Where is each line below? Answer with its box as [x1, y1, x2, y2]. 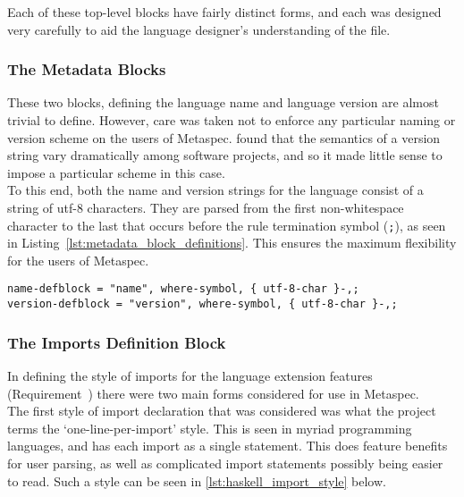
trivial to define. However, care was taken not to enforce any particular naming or [7, 111, 456, 129]
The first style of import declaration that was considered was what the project [7, 401, 436, 420]
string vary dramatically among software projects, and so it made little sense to [7, 146, 443, 164]
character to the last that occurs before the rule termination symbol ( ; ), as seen [7, 215, 446, 234]
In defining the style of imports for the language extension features [7, 366, 373, 384]
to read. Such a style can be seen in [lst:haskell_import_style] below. [7, 471, 386, 490]
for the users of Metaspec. [7, 250, 149, 269]
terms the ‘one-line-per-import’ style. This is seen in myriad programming [7, 418, 412, 437]
